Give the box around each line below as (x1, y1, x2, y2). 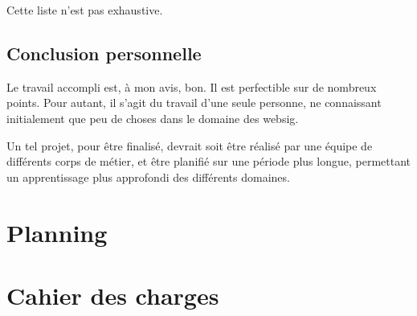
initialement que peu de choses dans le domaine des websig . (6, 109, 299, 126)
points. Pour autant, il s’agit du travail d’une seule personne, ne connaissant (6, 94, 382, 111)
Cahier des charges (6, 278, 219, 311)
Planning (6, 215, 108, 248)
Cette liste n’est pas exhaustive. (6, 2, 163, 18)
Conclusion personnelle (6, 40, 202, 65)
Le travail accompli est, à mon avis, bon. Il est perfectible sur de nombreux (6, 78, 377, 95)
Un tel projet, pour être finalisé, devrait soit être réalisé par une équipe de (6, 137, 373, 154)
